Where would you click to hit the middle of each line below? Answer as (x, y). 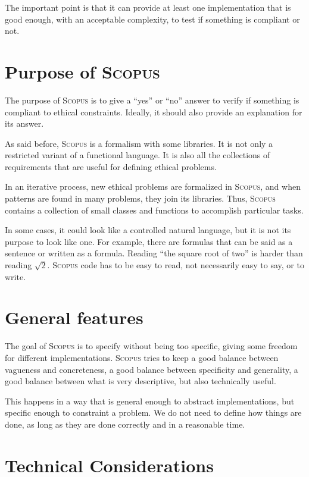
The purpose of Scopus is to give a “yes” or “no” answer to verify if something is (152, 100)
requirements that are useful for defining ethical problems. (111, 166)
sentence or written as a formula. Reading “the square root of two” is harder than (154, 253)
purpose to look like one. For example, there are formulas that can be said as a (149, 241)
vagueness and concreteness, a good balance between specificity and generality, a (152, 369)
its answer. (24, 123)
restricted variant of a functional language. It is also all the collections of (138, 155)
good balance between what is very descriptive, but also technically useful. (141, 381)
